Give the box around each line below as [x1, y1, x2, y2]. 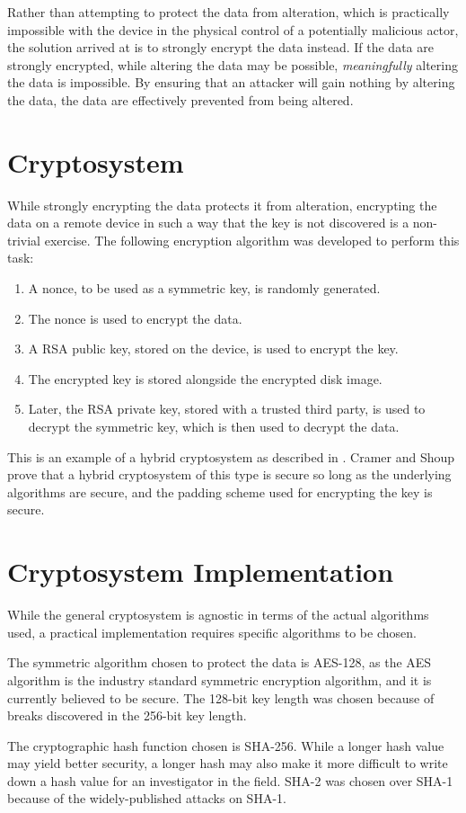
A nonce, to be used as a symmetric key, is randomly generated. [28, 279, 381, 298]
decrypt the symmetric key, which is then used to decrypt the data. [28, 417, 400, 436]
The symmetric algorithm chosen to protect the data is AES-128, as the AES [7, 653, 432, 672]
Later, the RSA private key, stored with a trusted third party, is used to [28, 399, 426, 418]
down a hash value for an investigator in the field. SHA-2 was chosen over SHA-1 [7, 771, 453, 790]
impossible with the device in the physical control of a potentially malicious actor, [7, 20, 459, 39]
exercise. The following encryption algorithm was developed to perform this [44, 230, 460, 249]
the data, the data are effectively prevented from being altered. [7, 90, 354, 109]
